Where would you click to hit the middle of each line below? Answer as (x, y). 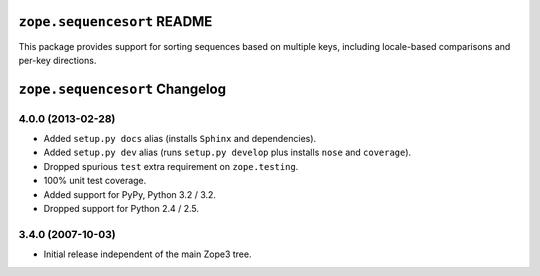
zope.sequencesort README (115, 21)
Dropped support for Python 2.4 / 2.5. (121, 209)
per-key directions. (57, 60)
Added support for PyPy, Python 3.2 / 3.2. (130, 194)
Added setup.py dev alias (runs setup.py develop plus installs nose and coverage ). (227, 152)
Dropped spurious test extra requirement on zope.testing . (171, 166)
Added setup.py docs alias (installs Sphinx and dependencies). (180, 139)
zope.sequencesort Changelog (122, 88)
